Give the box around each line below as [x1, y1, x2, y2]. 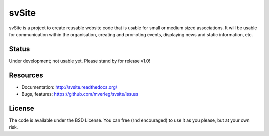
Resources [9, 71, 43, 79]
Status [9, 45, 30, 53]
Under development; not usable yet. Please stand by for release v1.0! [9, 58, 151, 64]
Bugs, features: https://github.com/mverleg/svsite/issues [21, 91, 139, 97]
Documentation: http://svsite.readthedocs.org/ [21, 84, 117, 90]
